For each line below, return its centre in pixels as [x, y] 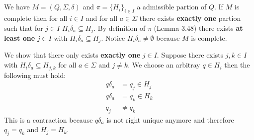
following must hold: [35, 75]
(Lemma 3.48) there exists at [198, 28]
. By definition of [120, 28]
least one [20, 38]
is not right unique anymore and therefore [170, 119]
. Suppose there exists [190, 55]
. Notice [113, 38]
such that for [24, 28]
